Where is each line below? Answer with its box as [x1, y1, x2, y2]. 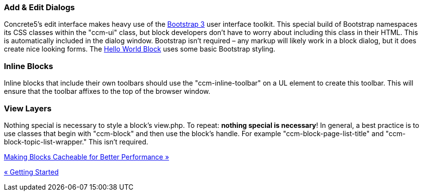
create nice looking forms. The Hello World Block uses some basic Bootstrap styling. [4, 45, 275, 53]
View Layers [4, 103, 52, 113]
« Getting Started [4, 167, 59, 176]
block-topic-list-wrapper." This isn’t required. [4, 137, 149, 146]
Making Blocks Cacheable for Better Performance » [4, 152, 169, 161]
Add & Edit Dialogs [4, 2, 75, 12]
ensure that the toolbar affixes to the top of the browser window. [4, 87, 211, 96]
